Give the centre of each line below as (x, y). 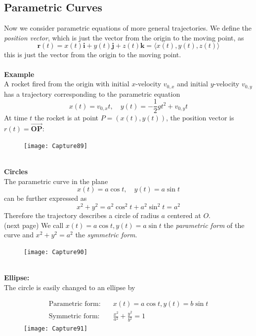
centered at (184, 215)
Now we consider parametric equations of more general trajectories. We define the (128, 28)
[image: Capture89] (56, 146)
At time (16, 118)
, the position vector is (200, 118)
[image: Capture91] (56, 329)
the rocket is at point (66, 118)
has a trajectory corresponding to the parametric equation (92, 93)
